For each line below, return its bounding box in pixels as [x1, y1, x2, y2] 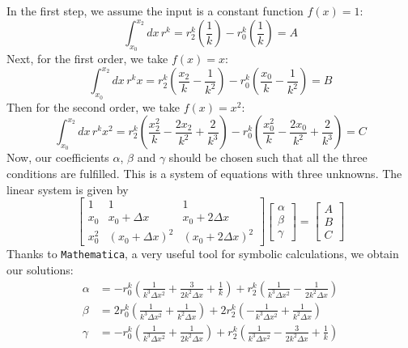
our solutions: [6, 261, 74, 278]
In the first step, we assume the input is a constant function [6, 2, 304, 19]
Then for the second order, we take [6, 98, 181, 115]
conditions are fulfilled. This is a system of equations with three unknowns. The [6, 164, 402, 181]
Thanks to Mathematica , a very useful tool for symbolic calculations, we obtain [6, 245, 399, 262]
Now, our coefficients [6, 149, 109, 166]
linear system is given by [6, 180, 129, 197]
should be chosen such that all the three [168, 149, 368, 166]
